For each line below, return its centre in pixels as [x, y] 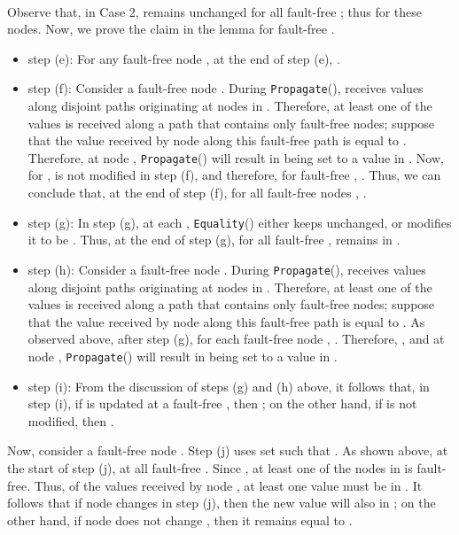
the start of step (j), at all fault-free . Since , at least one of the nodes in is [210, 467]
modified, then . [71, 420]
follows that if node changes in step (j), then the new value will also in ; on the [222, 503]
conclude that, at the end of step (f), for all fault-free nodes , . [197, 193]
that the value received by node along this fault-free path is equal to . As [226, 321]
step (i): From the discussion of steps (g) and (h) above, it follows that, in [229, 386]
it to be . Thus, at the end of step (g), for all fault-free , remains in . [214, 240]
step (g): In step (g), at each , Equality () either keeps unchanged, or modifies [240, 222]
